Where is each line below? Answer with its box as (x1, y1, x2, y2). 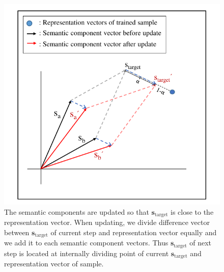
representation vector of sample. (4, 258, 104, 269)
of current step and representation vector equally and (50, 226, 217, 237)
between (4, 226, 30, 237)
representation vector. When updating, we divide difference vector (4, 217, 210, 228)
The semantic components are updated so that (4, 206, 149, 217)
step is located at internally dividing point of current (4, 247, 169, 258)
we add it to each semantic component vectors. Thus (4, 237, 169, 248)
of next (189, 237, 212, 248)
